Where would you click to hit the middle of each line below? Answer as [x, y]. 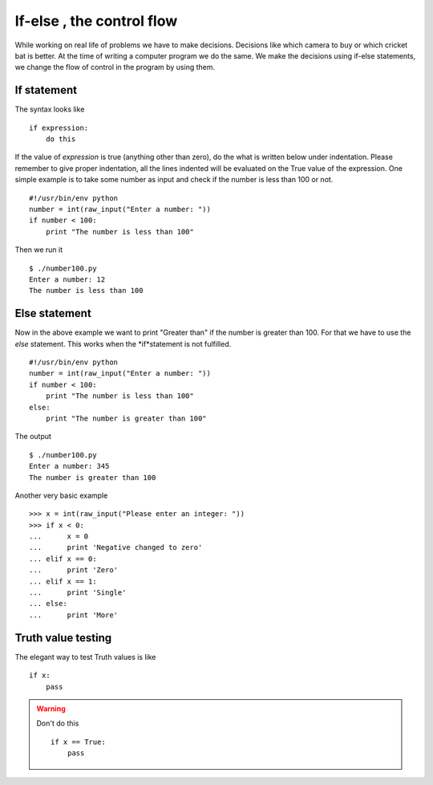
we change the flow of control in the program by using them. [115, 67]
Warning [51, 708]
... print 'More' [74, 615]
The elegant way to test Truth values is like [85, 657]
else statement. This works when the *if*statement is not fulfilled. [123, 344]
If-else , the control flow [96, 21]
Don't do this [58, 723]
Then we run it [39, 250]
